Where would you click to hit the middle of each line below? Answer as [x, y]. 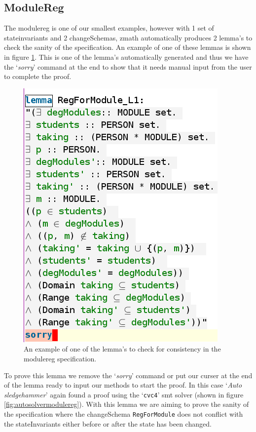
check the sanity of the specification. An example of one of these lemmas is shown [128, 47]
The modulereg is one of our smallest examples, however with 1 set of [109, 28]
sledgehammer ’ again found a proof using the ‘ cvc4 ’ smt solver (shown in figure [124, 394]
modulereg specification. [60, 358]
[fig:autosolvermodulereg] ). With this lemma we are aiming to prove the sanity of [127, 404]
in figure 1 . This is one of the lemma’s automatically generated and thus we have [126, 57]
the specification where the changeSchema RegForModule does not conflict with [124, 413]
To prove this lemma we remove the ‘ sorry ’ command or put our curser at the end [128, 375]
